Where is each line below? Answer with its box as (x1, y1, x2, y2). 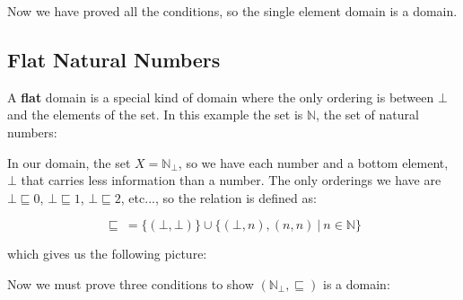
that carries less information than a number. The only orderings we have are (21, 171, 441, 190)
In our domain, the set (7, 153, 131, 172)
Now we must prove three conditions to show (7, 274, 254, 293)
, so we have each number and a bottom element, (178, 153, 449, 172)
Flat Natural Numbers (7, 45, 221, 73)
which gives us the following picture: (7, 244, 207, 263)
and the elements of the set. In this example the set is (7, 105, 303, 124)
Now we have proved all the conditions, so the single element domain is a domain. (7, 2, 458, 20)
